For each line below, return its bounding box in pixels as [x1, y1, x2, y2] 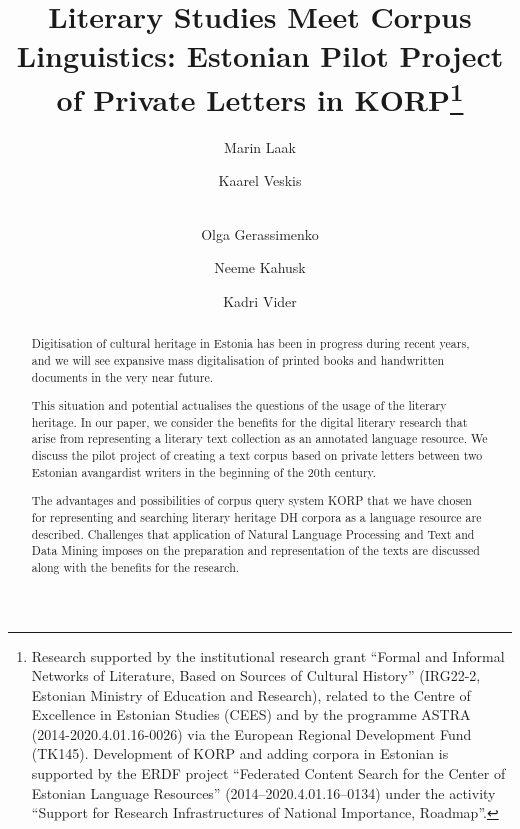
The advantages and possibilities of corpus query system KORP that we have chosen [31, 492, 472, 509]
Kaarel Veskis [218, 170, 302, 191]
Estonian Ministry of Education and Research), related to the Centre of [31, 684, 471, 705]
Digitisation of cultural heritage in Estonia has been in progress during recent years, [31, 335, 470, 352]
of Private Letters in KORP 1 [56, 74, 464, 119]
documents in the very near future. [31, 368, 213, 385]
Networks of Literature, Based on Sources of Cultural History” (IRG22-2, [31, 665, 481, 686]
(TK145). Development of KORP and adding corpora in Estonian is [31, 743, 449, 764]
